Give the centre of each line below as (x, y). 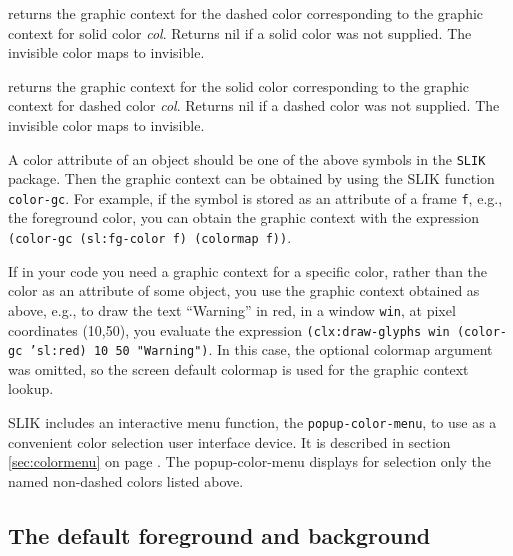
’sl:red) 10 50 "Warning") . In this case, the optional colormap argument (261, 349)
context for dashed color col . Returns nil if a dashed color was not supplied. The (254, 105)
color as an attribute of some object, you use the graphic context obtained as (244, 290)
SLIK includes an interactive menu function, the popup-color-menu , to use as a (252, 422)
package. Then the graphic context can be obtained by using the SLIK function (251, 178)
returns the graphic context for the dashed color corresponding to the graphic (246, 13)
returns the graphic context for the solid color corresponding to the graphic (239, 85)
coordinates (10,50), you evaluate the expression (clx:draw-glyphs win (229, 329)
